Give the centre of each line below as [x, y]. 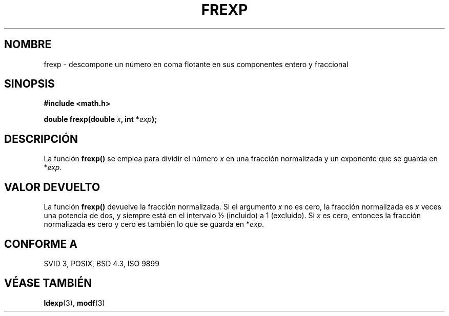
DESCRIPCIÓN [41, 139]
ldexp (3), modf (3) [74, 303]
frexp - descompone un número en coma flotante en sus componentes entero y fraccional [196, 64]
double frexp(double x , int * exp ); [100, 119]
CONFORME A [41, 244]
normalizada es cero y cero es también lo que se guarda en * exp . [154, 224]
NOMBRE [28, 45]
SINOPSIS [29, 84]
